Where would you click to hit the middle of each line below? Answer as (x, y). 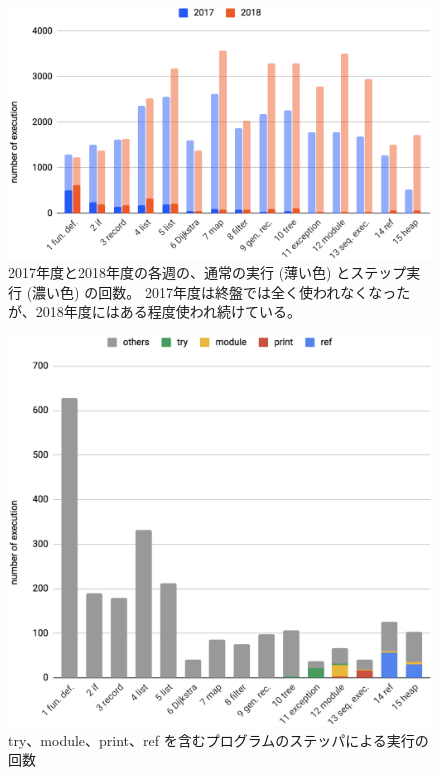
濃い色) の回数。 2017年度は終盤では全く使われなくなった (221, 291)
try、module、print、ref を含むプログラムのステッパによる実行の (218, 739)
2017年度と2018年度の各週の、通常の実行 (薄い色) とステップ (207, 272)
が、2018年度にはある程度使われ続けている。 (155, 311)
